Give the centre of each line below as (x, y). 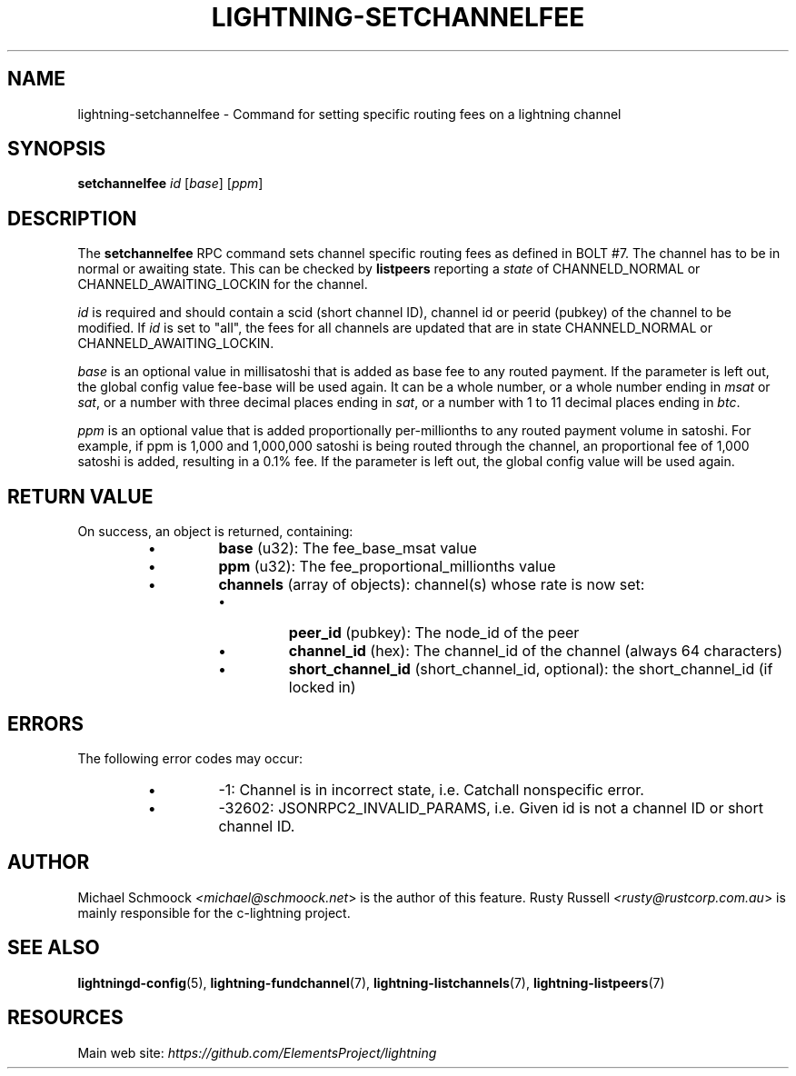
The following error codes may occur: (190, 758)
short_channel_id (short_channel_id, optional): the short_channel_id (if (531, 669)
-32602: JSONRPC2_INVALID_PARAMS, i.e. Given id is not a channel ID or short (491, 807)
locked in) (322, 687)
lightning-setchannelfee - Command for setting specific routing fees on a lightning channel (349, 114)
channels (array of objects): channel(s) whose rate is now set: (432, 585)
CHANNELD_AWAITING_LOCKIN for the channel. (223, 284)
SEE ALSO (54, 948)
